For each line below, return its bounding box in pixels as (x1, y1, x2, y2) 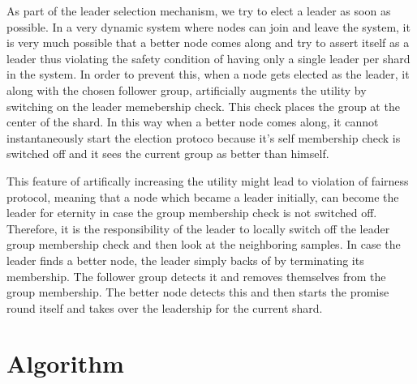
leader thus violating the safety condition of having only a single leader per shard (6, 49, 411, 66)
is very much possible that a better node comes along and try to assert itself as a (6, 34, 410, 51)
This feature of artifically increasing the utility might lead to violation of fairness (6, 172, 409, 189)
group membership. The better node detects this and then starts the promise (6, 284, 389, 301)
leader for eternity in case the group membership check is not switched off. (6, 204, 377, 221)
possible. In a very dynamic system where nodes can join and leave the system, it (6, 18, 411, 35)
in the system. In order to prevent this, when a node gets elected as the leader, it (6, 66, 410, 83)
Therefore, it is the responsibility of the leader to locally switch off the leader (6, 220, 390, 237)
